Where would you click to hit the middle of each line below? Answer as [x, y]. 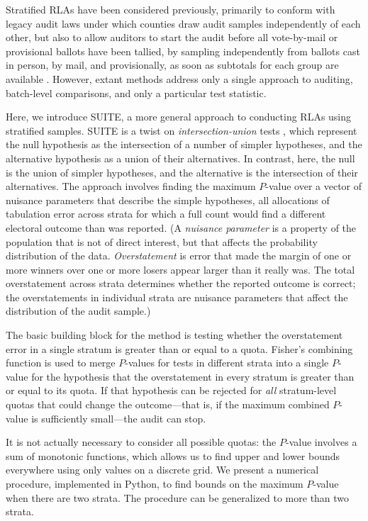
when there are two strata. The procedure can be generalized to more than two [178, 497]
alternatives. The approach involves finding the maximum [131, 186]
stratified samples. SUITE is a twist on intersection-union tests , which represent [182, 130]
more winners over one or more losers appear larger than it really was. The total [180, 269]
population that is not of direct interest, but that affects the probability [162, 241]
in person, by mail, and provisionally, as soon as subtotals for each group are [172, 65]
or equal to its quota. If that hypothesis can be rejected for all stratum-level [171, 390]
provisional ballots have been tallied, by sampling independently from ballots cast [183, 51]
